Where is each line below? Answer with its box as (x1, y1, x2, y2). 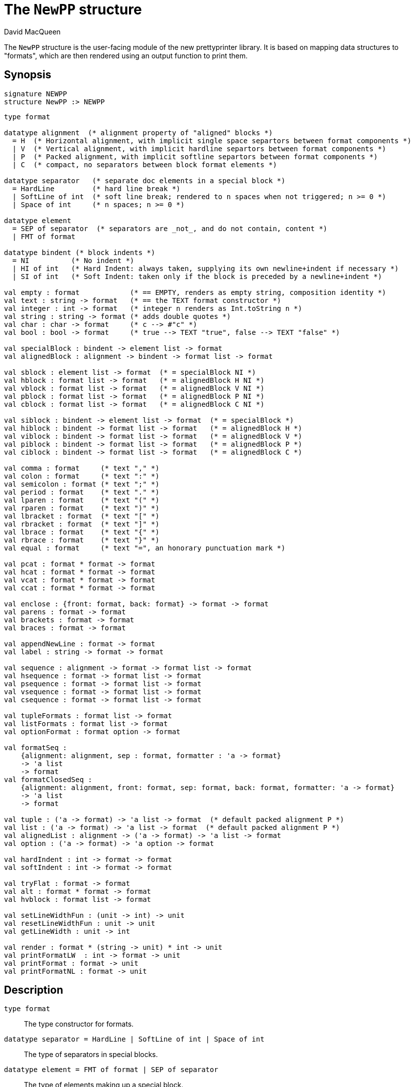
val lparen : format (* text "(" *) (4, 496, 159, 504)
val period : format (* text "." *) (4, 488, 159, 496)
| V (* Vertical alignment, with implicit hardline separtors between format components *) (12, 144, 387, 153)
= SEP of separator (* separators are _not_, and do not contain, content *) (12, 224, 328, 233)
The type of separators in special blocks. (24, 1050, 158, 1059)
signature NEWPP (4, 89, 67, 98)
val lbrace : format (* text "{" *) (4, 528, 159, 536)
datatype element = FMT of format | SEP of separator (4, 1066, 218, 1074)
